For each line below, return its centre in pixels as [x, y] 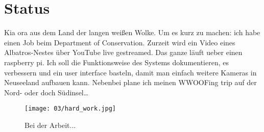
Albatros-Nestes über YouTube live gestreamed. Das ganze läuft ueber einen [123, 52]
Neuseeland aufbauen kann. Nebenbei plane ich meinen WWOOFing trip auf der [130, 82]
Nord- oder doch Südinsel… [46, 92]
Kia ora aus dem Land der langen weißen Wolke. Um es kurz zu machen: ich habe [132, 32]
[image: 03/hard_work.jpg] [70, 109]
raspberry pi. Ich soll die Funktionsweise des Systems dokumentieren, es [117, 62]
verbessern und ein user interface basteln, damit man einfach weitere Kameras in [130, 72]
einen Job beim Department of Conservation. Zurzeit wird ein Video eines [120, 42]
